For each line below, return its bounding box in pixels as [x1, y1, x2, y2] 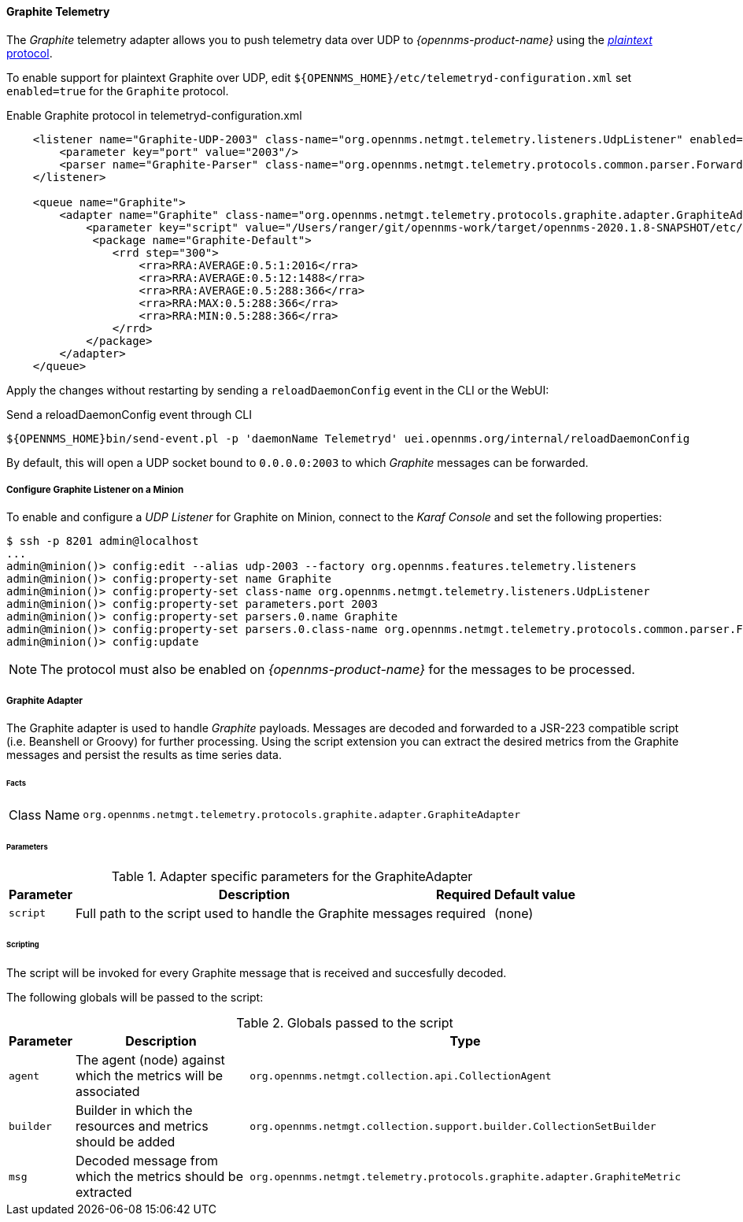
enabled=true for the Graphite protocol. [6, 83, 229, 98]
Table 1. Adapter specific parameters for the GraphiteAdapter [111, 868, 473, 884]
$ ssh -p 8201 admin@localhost [6, 535, 199, 548]
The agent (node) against [75, 1052, 225, 1068]
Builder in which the [75, 1102, 193, 1119]
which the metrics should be [75, 1168, 243, 1185]
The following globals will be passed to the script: [6, 991, 264, 1005]
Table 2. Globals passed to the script [236, 1015, 453, 1031]
